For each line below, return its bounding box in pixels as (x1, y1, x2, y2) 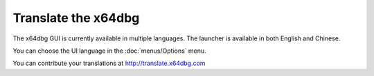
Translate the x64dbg (12, 10, 140, 25)
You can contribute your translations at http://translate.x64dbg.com (12, 59, 206, 68)
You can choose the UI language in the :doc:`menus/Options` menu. (12, 47, 207, 55)
